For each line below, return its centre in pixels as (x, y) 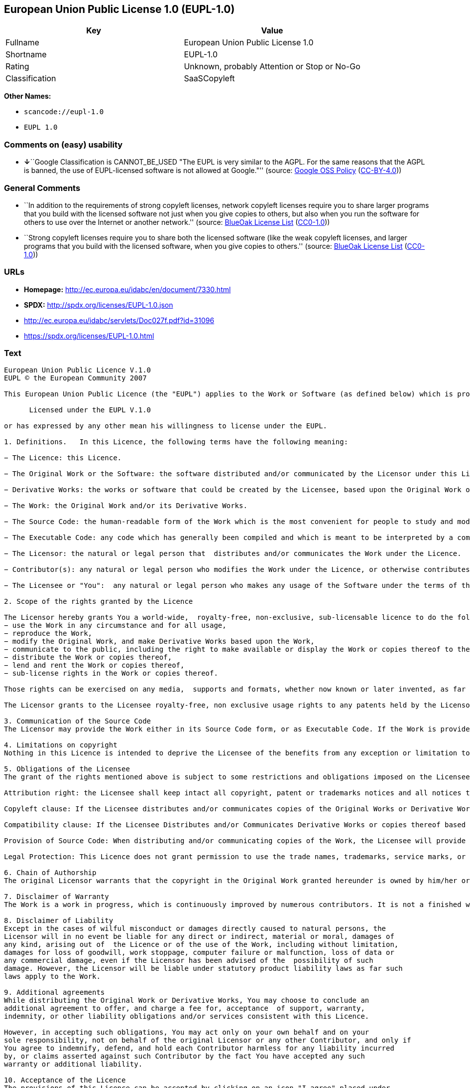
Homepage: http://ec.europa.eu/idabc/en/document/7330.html (127, 289)
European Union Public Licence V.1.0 (78, 370)
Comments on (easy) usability (63, 144)
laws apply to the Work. (52, 977)
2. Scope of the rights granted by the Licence (99, 602)
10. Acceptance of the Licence (65, 1080)
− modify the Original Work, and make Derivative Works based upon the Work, (159, 641)
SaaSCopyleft (209, 79)
